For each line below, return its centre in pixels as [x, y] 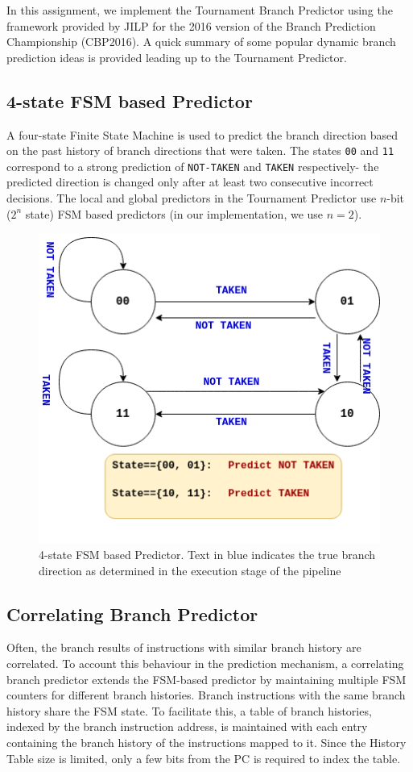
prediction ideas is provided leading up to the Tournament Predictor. [177, 57]
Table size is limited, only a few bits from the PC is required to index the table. [204, 758]
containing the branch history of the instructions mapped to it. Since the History [206, 742]
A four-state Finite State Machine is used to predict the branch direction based [202, 134]
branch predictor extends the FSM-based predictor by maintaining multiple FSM [206, 679]
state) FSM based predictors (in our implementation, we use [174, 213]
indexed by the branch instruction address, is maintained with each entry [187, 726]
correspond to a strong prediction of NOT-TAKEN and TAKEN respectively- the [193, 166]
